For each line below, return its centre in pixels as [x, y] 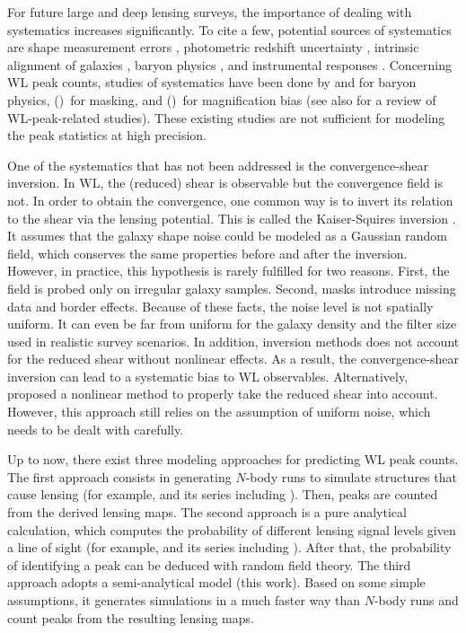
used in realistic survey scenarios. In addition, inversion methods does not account [233, 341]
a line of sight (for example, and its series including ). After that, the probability [229, 547]
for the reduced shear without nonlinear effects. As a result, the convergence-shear [233, 359]
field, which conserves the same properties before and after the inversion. [207, 253]
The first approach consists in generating [119, 476]
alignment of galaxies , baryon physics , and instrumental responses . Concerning [230, 64]
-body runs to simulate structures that [351, 476]
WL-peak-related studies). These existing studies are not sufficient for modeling [226, 117]
